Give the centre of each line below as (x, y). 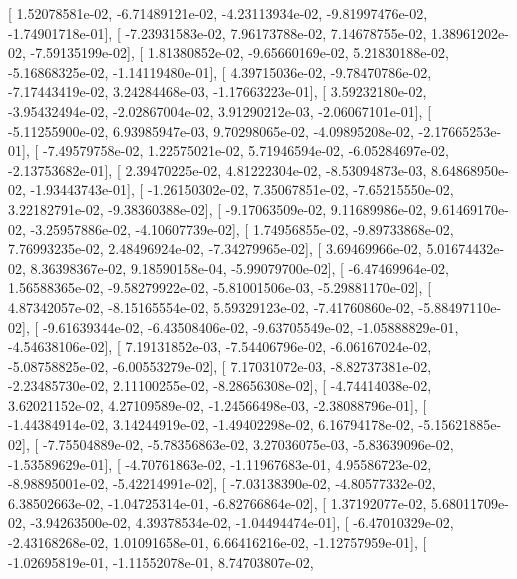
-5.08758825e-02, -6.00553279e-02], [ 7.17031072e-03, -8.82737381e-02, (220, 365)
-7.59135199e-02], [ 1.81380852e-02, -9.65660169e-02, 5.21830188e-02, (239, 52)
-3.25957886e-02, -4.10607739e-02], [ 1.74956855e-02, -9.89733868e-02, (242, 228)
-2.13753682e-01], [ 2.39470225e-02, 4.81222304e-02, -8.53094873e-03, (217, 169)
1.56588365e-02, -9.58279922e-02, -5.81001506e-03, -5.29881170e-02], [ (220, 287)
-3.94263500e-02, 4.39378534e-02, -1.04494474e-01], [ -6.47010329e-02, (242, 522)
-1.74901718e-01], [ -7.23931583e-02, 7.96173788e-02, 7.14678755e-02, (217, 32)
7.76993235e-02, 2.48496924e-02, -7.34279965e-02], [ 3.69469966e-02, (215, 248)
